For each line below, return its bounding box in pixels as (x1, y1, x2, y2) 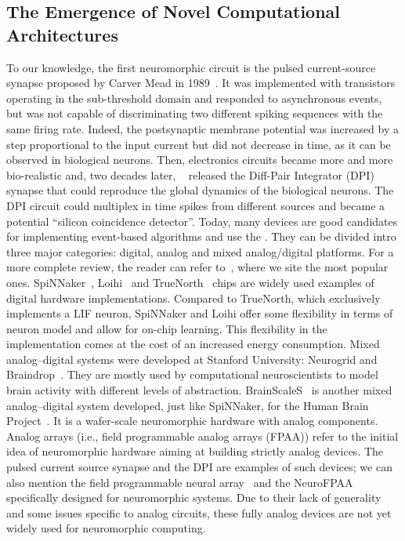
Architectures (6, 22, 118, 46)
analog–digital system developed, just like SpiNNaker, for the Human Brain (6, 397, 369, 413)
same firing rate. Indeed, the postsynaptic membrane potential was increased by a (6, 120, 400, 136)
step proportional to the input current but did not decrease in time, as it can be (6, 136, 391, 152)
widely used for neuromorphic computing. (6, 520, 206, 536)
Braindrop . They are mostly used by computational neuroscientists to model (6, 366, 378, 383)
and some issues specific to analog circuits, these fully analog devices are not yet (6, 504, 392, 521)
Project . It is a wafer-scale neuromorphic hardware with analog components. (6, 412, 378, 429)
